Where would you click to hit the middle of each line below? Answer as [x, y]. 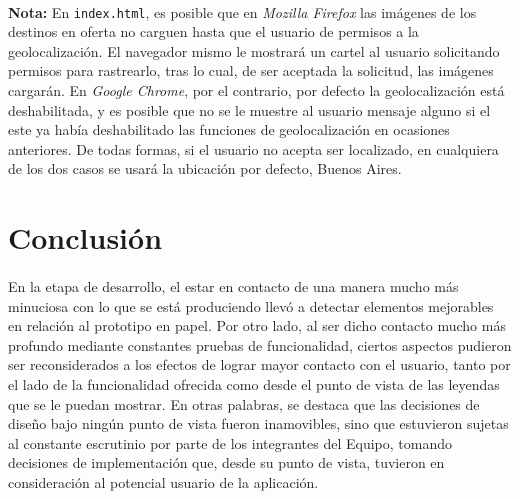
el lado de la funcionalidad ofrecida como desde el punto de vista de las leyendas [254, 383]
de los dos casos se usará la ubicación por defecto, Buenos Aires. [205, 168]
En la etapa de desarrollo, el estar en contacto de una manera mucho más [233, 285]
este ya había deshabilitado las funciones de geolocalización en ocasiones [229, 129]
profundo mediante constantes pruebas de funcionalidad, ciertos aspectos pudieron [260, 344]
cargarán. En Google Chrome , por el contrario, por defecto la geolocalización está [256, 90]
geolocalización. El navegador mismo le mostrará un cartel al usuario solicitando [254, 50]
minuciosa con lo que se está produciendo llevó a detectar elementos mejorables [251, 305]
